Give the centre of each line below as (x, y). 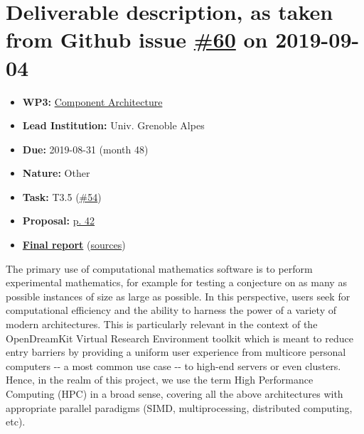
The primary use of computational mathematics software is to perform (159, 268)
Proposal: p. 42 (59, 221)
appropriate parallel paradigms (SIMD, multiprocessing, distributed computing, (179, 407)
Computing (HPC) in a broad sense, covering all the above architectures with (175, 394)
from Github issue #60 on (137, 39)
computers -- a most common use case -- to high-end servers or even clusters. (173, 365)
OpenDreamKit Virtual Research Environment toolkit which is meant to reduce (180, 338)
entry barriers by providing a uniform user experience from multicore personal (176, 352)
